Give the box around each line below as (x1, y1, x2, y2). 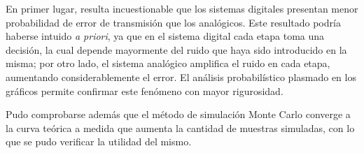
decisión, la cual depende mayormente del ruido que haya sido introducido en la (6, 42, 347, 57)
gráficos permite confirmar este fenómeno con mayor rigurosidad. (6, 83, 283, 98)
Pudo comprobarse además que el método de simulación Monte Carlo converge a (6, 107, 351, 122)
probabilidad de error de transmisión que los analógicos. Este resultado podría (6, 15, 341, 29)
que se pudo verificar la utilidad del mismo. (6, 134, 192, 149)
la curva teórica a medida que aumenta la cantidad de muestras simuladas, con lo (6, 120, 355, 135)
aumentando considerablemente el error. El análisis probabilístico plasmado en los (6, 69, 356, 84)
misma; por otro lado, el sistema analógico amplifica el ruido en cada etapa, (6, 56, 330, 71)
